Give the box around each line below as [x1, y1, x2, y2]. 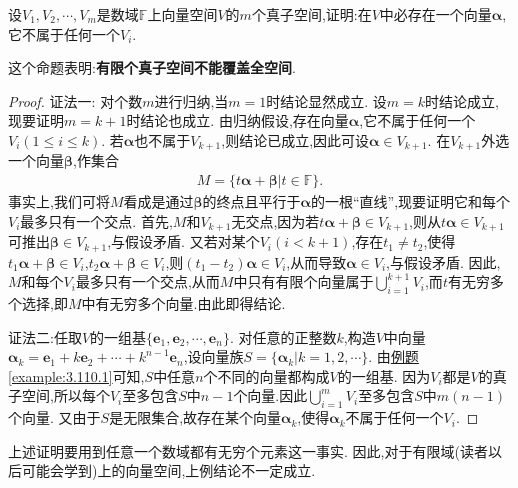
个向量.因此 [233, 385, 308, 406]
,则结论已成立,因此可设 [221, 129, 370, 150]
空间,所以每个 [21, 385, 110, 406]
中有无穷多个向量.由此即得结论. [81, 292, 286, 313]
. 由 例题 [368, 346, 419, 367]
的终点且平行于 [202, 191, 301, 212]
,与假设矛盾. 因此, [386, 251, 501, 272]
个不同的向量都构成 [203, 365, 330, 386]
